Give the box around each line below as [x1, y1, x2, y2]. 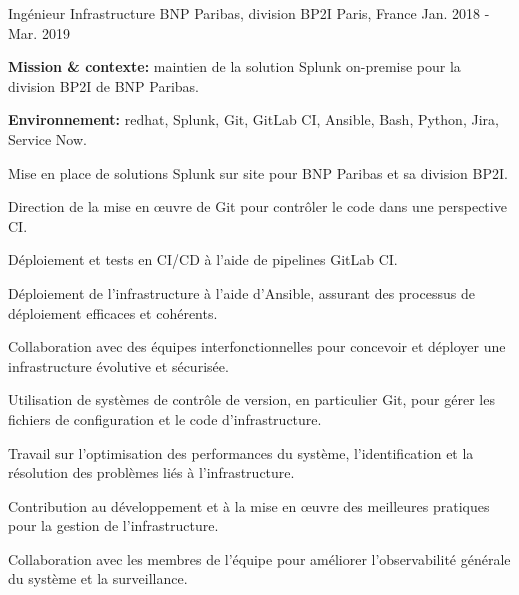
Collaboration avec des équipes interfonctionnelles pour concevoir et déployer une [8, 336, 506, 357]
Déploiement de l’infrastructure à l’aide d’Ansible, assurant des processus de [8, 282, 475, 303]
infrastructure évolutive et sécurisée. [8, 355, 229, 376]
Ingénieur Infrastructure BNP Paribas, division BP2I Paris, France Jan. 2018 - [8, 3, 490, 23]
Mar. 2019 [8, 22, 70, 43]
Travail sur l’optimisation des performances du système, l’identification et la [8, 442, 474, 463]
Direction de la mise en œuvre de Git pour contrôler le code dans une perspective [8, 196, 507, 217]
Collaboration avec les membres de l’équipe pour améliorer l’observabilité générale [8, 548, 511, 569]
